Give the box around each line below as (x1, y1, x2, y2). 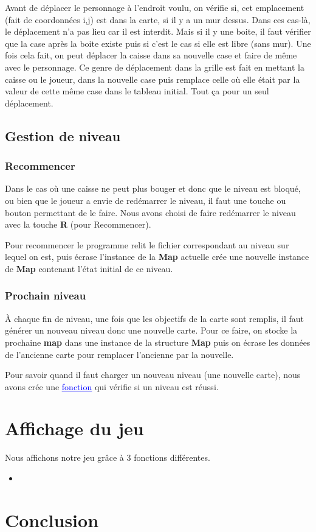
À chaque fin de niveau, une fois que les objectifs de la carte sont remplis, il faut (5, 312, 304, 324)
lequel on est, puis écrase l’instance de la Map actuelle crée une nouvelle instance (5, 250, 309, 263)
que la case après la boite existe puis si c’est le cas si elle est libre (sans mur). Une (5, 37, 311, 49)
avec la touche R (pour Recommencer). (5, 218, 151, 231)
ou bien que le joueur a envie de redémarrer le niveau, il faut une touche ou (5, 194, 286, 206)
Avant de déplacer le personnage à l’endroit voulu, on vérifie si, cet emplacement (5, 1, 304, 13)
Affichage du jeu (5, 416, 144, 441)
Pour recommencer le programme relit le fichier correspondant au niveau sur (5, 238, 289, 251)
